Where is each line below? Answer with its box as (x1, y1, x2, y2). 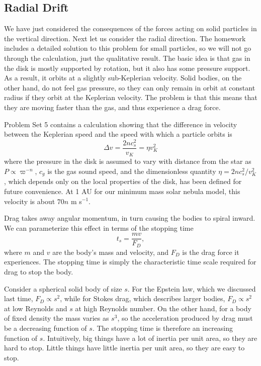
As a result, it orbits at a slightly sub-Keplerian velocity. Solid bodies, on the (4, 72, 242, 83)
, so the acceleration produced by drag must (117, 313, 253, 323)
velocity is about (4, 196, 55, 206)
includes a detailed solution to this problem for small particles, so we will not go (4, 43, 251, 53)
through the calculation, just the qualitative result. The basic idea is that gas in (4, 52, 250, 63)
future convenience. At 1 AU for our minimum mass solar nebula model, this (4, 186, 240, 196)
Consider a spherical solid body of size (4, 283, 122, 294)
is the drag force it (182, 246, 239, 257)
